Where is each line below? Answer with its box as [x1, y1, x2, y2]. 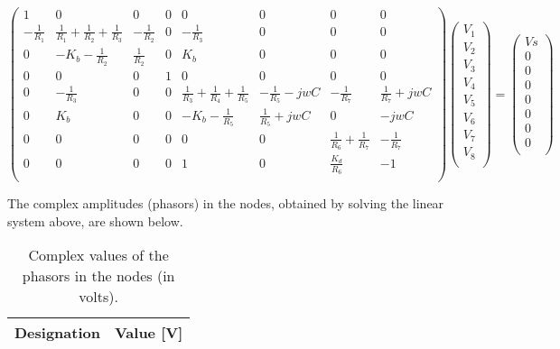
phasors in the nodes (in [22, 265, 175, 287]
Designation [14, 322, 100, 344]
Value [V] [114, 322, 183, 344]
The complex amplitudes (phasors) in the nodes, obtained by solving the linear [7, 194, 444, 213]
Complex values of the [28, 244, 169, 266]
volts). [79, 286, 118, 308]
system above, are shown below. [7, 211, 183, 230]
